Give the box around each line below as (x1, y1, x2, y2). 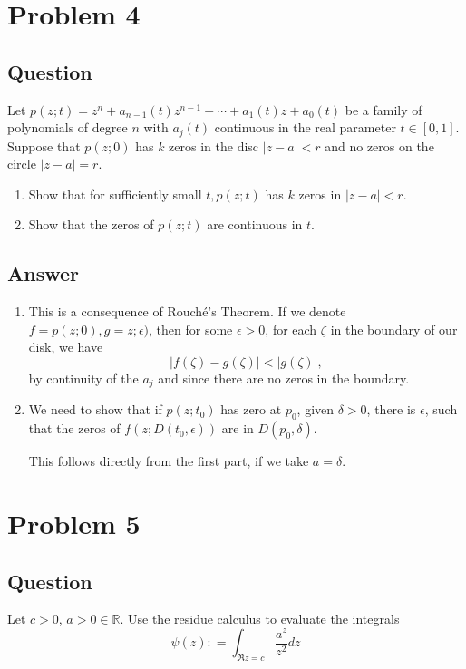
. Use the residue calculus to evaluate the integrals (120, 609, 400, 628)
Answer (7, 259, 80, 287)
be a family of (345, 100, 422, 119)
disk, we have (28, 337, 103, 356)
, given (296, 400, 335, 419)
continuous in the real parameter (214, 118, 396, 137)
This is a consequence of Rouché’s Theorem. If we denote (28, 302, 346, 321)
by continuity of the (28, 368, 139, 387)
